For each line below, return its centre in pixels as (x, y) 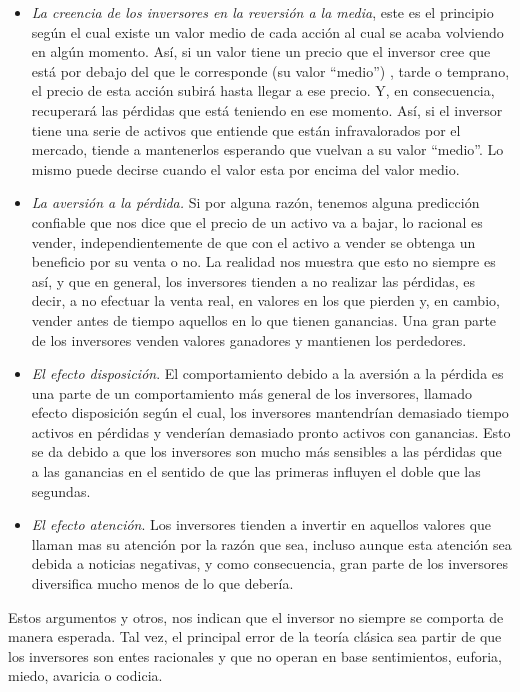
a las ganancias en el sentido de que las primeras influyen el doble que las (256, 471)
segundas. (61, 490)
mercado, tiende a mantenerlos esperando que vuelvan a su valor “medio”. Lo (267, 149)
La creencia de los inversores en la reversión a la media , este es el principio (262, 12)
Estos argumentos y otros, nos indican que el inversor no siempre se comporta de (256, 616)
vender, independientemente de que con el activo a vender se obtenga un (253, 241)
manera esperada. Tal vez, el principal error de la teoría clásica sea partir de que (255, 636)
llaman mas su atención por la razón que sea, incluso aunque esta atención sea (271, 543)
